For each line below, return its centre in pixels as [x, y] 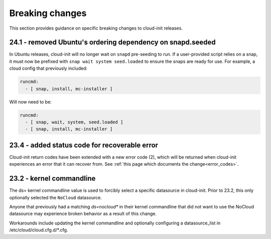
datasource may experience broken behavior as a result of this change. [83, 214]
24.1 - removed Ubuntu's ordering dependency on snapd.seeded [112, 42]
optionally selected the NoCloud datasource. [56, 197]
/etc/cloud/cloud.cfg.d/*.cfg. [39, 230]
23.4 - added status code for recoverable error [84, 145]
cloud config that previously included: [48, 68]
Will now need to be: [31, 102]
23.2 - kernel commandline [52, 178]
